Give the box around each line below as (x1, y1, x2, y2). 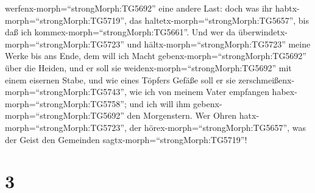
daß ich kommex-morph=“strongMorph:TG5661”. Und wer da (5, 26, 236, 38)
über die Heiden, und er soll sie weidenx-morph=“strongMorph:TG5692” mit (5, 61, 292, 74)
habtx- (275, 2, 300, 14)
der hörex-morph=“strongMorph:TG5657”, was (129, 121, 306, 133)
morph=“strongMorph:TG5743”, (5, 85, 127, 98)
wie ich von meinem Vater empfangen (129, 85, 269, 98)
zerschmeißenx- (238, 73, 295, 86)
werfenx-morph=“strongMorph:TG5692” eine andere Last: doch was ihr (5, 2, 273, 14)
